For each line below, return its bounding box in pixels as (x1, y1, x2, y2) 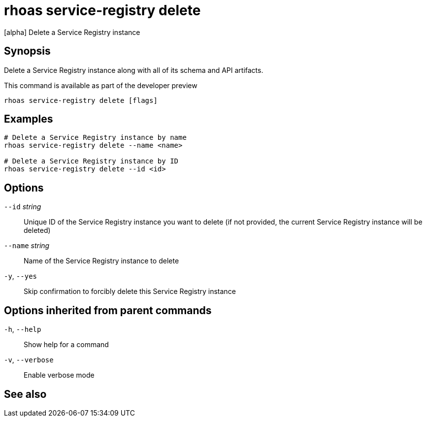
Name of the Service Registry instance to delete (24, 257, 179, 265)
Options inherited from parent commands (4, 304, 212, 317)
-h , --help (4, 325, 41, 334)
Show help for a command (24, 340, 109, 349)
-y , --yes (4, 272, 37, 281)
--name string (4, 241, 50, 250)
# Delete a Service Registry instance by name (4, 133, 187, 142)
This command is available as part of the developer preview (4, 81, 197, 90)
